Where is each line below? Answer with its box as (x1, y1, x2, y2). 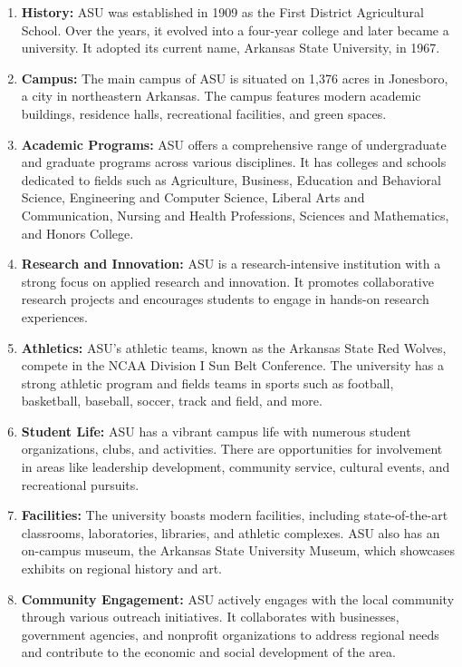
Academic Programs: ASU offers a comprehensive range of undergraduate (21, 134, 447, 153)
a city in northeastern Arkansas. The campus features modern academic (21, 86, 421, 105)
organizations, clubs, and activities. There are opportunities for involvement (21, 439, 443, 458)
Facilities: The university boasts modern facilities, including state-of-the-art (21, 505, 448, 525)
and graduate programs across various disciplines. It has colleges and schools (21, 152, 447, 172)
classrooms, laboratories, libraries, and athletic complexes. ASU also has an (21, 523, 440, 542)
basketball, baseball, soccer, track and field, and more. (21, 391, 322, 410)
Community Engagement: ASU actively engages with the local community (21, 589, 455, 608)
